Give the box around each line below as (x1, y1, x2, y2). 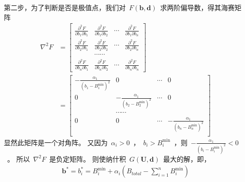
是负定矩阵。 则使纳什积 (49, 153, 126, 164)
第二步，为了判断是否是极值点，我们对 (4, 2, 126, 12)
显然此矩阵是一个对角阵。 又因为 (4, 137, 108, 147)
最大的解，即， (163, 153, 211, 164)
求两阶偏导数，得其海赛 (160, 2, 235, 12)
